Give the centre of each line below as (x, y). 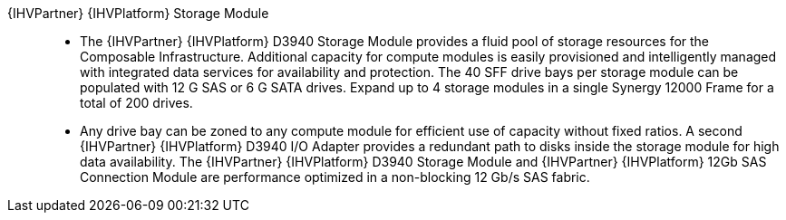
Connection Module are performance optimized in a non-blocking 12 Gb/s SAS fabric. (335, 177)
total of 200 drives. (136, 103)
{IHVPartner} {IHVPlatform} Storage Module (138, 13)
